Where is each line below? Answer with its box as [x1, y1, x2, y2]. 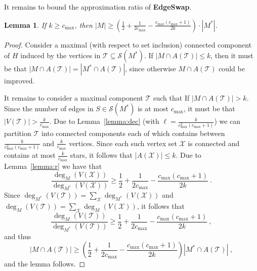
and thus [4, 231, 31, 241]
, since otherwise [125, 63, 176, 74]
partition [4, 127, 31, 138]
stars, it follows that [70, 150, 133, 160]
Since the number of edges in [4, 103, 94, 114]
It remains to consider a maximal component [4, 92, 143, 103]
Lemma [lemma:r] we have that [4, 161, 102, 171]
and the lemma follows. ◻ [4, 258, 85, 269]
